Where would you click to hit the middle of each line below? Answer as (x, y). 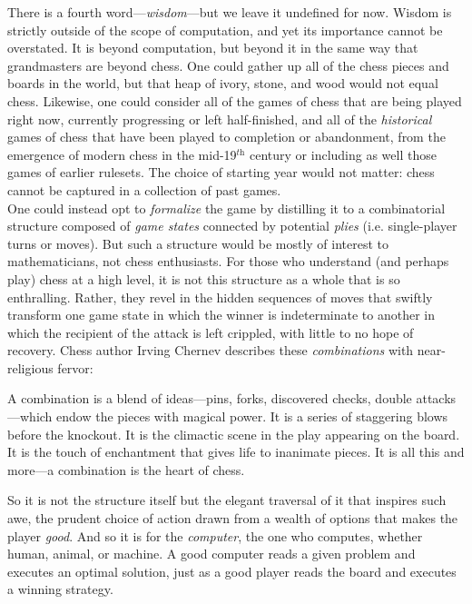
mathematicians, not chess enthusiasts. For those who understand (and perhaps (228, 261)
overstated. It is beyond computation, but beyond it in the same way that (213, 48)
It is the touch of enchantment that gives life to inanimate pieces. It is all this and (236, 452)
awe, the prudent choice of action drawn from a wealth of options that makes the (233, 518)
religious (30, 367)
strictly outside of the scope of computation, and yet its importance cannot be (225, 30)
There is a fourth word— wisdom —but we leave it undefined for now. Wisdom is (230, 12)
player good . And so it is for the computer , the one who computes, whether (215, 535)
